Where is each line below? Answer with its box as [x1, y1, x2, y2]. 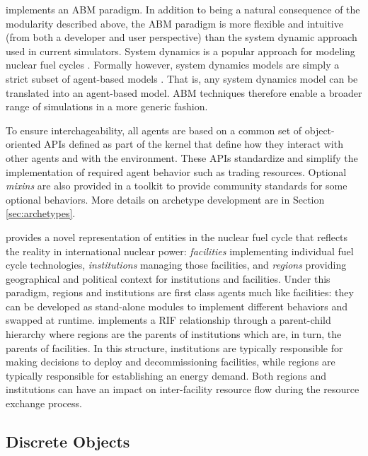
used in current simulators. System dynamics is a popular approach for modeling [6, 43, 355, 58]
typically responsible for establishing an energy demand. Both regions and [6, 368, 327, 382]
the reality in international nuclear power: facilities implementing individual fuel [6, 243, 354, 258]
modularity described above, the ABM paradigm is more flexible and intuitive [6, 16, 343, 30]
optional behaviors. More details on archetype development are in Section [6, 192, 325, 206]
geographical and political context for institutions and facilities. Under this [6, 271, 330, 286]
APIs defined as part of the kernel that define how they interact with [44, 136, 343, 151]
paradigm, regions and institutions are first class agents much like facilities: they [6, 285, 354, 300]
